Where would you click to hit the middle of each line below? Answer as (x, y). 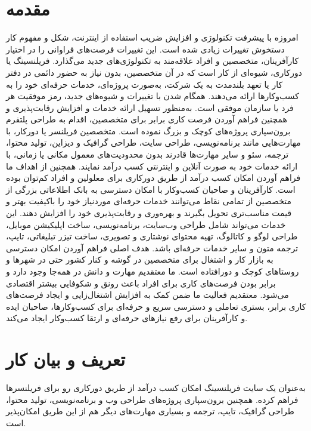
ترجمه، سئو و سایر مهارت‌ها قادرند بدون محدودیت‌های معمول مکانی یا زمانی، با (147, 154)
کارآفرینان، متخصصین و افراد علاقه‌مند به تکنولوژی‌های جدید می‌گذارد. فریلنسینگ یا (153, 61)
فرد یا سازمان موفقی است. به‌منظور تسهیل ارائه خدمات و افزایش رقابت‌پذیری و (150, 107)
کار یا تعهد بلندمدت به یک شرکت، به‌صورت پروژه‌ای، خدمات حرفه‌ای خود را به (144, 84)
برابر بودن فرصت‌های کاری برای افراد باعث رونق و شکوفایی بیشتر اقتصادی (141, 283)
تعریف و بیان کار (66, 359)
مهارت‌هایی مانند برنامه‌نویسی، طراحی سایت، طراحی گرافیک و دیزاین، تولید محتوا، (153, 142)
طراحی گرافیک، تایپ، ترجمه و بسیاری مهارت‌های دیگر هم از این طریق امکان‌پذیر (150, 411)
